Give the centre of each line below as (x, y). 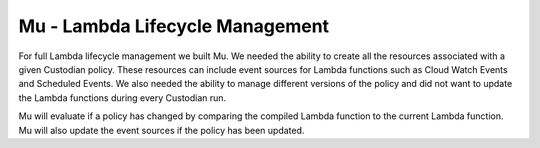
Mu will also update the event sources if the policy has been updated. (161, 130)
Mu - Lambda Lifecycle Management (174, 26)
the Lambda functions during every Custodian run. (122, 97)
